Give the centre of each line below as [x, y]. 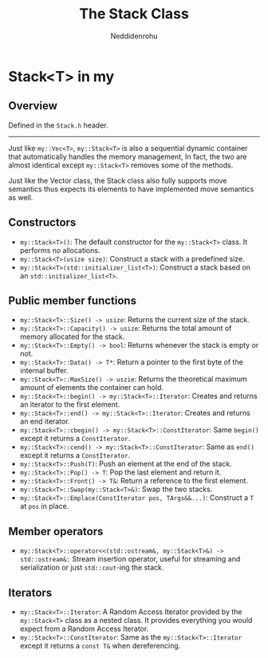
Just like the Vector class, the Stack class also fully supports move [118, 180]
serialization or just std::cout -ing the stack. [92, 568]
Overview [33, 106]
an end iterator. [45, 422]
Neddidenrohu [134, 36]
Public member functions [73, 300]
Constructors [42, 223]
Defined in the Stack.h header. [59, 125]
